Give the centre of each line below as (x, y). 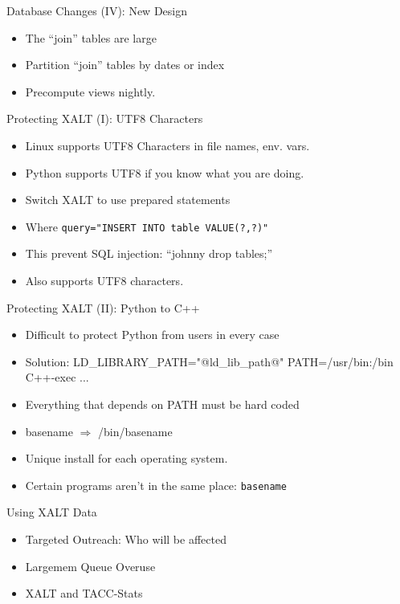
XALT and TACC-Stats (84, 593)
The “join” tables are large (91, 37)
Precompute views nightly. (90, 91)
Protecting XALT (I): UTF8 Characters (105, 118)
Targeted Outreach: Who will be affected (126, 539)
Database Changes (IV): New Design (97, 10)
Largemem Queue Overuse (90, 566)
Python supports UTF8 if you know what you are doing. (165, 172)
